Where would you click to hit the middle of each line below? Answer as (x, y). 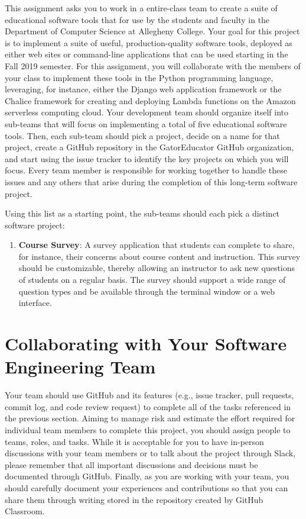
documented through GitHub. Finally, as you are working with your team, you (147, 476)
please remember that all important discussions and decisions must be (131, 464)
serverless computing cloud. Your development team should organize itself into (147, 112)
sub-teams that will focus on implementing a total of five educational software (146, 123)
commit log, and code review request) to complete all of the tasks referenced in (148, 406)
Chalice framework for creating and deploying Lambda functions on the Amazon (150, 100)
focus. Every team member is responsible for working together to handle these (146, 170)
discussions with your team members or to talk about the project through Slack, (150, 453)
